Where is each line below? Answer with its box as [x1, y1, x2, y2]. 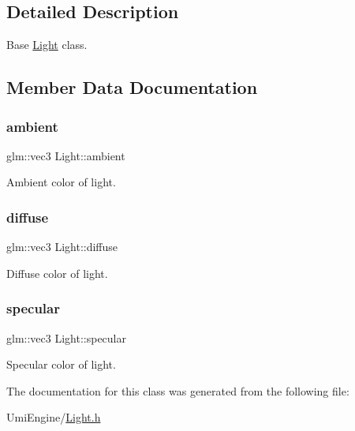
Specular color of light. [6, 356, 116, 373]
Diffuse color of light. [6, 264, 108, 281]
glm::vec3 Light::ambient [6, 147, 125, 163]
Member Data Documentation [6, 75, 258, 99]
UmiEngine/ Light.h [6, 409, 101, 425]
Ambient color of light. [6, 174, 116, 190]
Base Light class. [6, 36, 88, 53]
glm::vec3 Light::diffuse [6, 238, 118, 255]
